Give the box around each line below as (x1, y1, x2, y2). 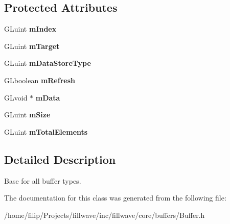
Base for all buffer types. (4, 175, 81, 186)
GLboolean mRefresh (4, 74, 75, 85)
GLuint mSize (4, 109, 51, 120)
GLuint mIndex (4, 23, 57, 34)
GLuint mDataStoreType (4, 58, 91, 68)
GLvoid (4, 92, 28, 103)
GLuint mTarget (4, 40, 60, 51)
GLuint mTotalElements (4, 126, 88, 137)
